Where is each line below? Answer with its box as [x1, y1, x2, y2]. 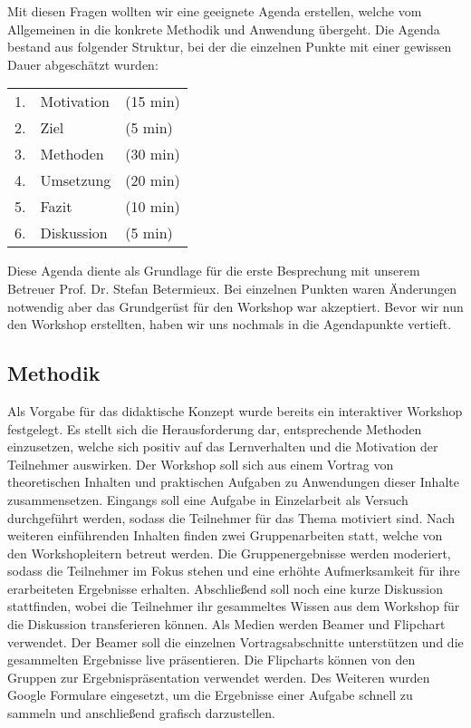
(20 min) [125, 170, 180, 191]
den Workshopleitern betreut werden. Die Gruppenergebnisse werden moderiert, [7, 543, 451, 562]
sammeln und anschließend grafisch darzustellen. [7, 704, 275, 723]
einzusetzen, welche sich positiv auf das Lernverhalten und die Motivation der [7, 437, 438, 456]
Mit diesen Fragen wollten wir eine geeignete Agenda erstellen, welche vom [7, 2, 422, 20]
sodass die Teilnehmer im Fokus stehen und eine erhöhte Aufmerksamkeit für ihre [7, 561, 460, 580]
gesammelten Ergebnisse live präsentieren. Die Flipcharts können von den [7, 650, 416, 669]
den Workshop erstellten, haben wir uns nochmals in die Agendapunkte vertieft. [7, 315, 452, 334]
